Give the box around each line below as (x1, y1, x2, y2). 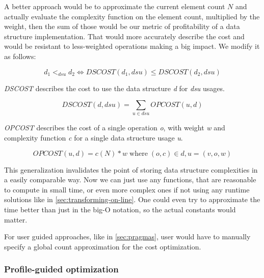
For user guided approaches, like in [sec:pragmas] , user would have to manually (4, 231, 251, 242)
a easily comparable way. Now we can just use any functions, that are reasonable (4, 174, 256, 185)
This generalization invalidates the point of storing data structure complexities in (4, 164, 258, 175)
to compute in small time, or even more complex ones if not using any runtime (4, 184, 250, 194)
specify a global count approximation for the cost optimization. (4, 241, 201, 252)
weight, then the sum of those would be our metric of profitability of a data (4, 21, 240, 32)
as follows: (4, 50, 36, 61)
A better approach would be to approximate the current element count (4, 1, 225, 11)
